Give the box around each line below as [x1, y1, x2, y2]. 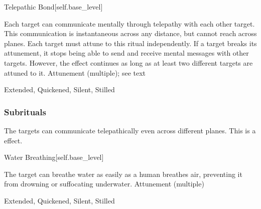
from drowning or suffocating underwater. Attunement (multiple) [4, 178, 204, 189]
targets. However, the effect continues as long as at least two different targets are [4, 57, 253, 68]
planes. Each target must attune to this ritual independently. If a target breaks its [4, 38, 257, 48]
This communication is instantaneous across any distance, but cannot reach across [4, 28, 257, 39]
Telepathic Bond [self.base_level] [4, 2, 103, 12]
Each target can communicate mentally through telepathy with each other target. [4, 18, 255, 29]
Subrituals [4, 105, 46, 118]
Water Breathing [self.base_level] [4, 152, 104, 162]
